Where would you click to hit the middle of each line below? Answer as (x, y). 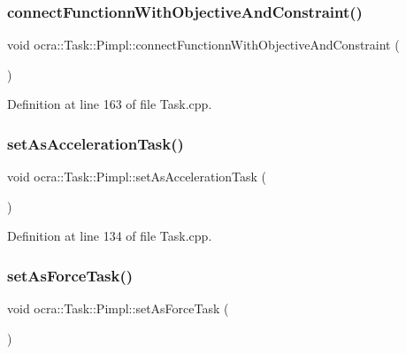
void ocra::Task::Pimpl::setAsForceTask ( (118, 308)
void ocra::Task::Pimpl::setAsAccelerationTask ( (137, 177)
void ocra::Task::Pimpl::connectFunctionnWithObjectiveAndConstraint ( (203, 45)
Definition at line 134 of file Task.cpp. (110, 236)
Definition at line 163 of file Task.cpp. (110, 104)
